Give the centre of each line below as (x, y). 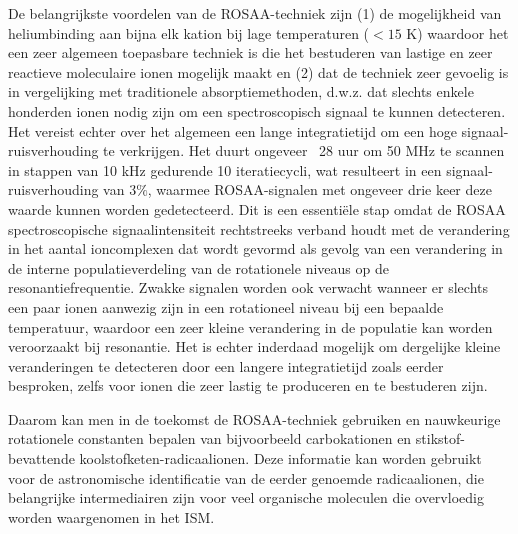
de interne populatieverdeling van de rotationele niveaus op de (198, 267)
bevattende (41, 458)
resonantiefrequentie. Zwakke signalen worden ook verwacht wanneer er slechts (248, 287)
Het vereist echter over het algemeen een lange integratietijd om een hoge (232, 130)
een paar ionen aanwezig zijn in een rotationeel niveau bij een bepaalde (226, 306)
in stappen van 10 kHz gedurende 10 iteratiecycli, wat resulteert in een (225, 169)
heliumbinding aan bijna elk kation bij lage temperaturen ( (189, 32)
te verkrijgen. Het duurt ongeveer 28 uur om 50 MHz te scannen (304, 150)
